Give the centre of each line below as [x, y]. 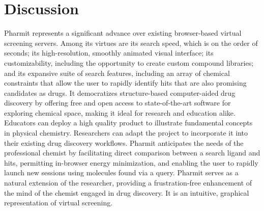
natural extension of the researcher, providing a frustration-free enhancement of [128, 183]
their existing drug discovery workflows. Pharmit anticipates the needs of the [124, 142]
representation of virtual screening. [58, 203]
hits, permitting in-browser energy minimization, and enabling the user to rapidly [131, 162]
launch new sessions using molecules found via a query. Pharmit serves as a [121, 173]
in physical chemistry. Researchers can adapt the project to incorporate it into [126, 133]
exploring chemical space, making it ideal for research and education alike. [120, 112]
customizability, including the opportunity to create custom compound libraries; [129, 62]
